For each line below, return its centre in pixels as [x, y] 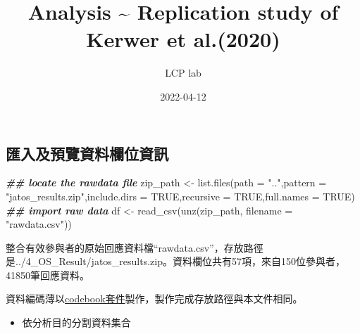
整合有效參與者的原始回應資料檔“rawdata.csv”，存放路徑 [135, 247]
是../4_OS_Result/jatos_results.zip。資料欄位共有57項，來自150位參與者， [176, 261]
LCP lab [183, 73]
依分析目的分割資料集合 [76, 322]
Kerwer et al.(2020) [183, 39]
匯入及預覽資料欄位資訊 [87, 153]
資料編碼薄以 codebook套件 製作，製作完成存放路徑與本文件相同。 [154, 298]
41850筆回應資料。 [48, 275]
